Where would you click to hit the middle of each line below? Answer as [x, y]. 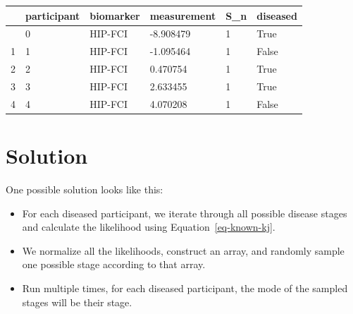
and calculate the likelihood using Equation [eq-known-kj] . [149, 227]
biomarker [115, 15]
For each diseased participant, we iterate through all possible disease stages [185, 213]
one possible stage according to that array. [114, 264]
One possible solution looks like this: [85, 189]
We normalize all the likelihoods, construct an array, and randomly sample [183, 250]
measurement [183, 15]
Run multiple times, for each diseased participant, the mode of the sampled [185, 288]
